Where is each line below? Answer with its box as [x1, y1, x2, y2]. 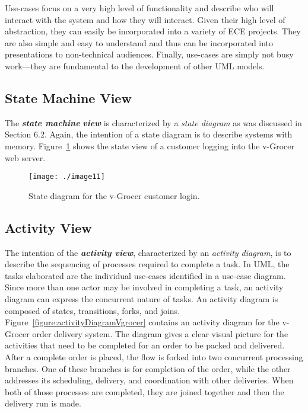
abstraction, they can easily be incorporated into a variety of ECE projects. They [5, 25, 301, 37]
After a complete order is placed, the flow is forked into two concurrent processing [5, 350, 303, 363]
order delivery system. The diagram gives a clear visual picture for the [32, 327, 288, 340]
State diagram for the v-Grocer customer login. [28, 189, 200, 201]
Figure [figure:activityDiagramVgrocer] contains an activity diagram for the [5, 316, 280, 328]
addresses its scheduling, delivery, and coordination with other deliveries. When [5, 374, 294, 386]
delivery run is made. [5, 397, 81, 409]
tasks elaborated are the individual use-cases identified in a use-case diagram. [5, 269, 286, 281]
